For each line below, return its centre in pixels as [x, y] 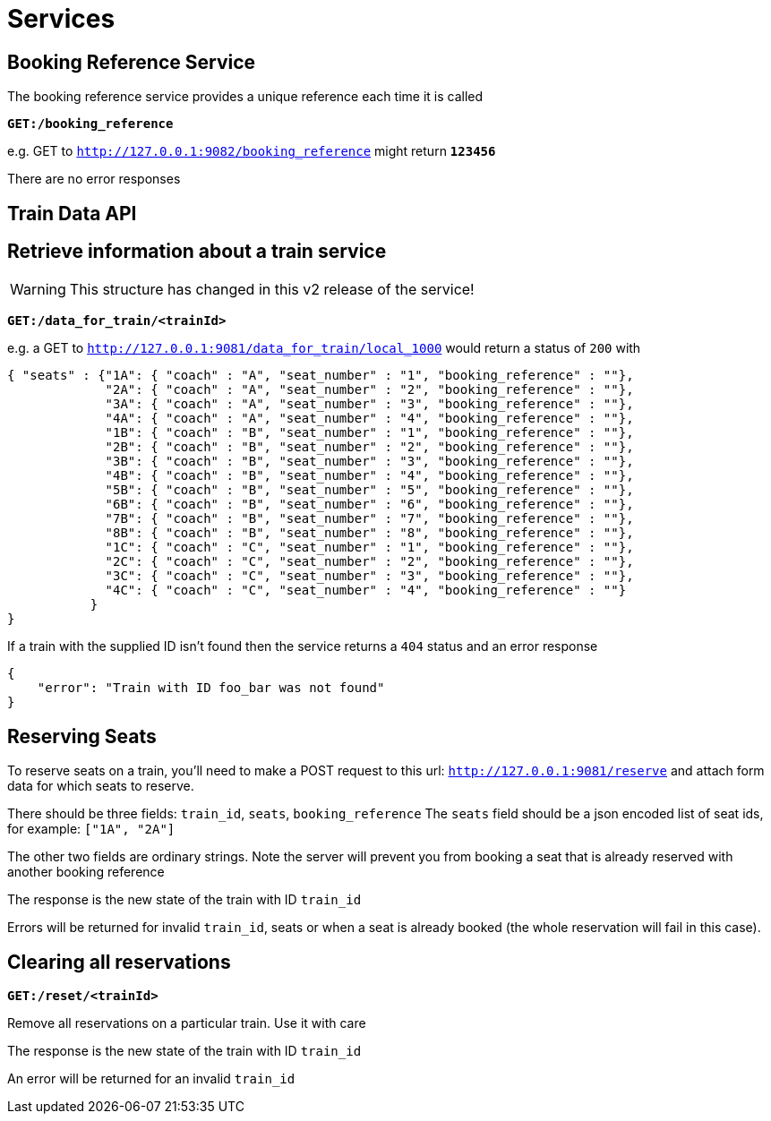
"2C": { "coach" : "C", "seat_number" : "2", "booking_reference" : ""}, [369, 562]
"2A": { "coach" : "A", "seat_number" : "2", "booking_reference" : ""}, [369, 390]
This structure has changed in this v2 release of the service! [272, 290]
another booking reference [86, 872]
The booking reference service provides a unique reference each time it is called [245, 97]
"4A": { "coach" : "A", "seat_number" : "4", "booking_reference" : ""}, [369, 419]
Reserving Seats [82, 736]
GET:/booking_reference [90, 124]
